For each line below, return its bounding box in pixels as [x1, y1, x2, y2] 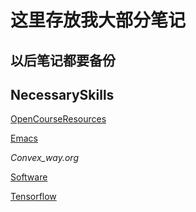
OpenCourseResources [10, 113, 107, 125]
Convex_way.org [10, 152, 79, 164]
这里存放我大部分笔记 [10, 9, 187, 32]
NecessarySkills [10, 86, 115, 103]
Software [10, 171, 48, 183]
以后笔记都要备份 [10, 52, 116, 69]
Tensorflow [10, 191, 57, 203]
